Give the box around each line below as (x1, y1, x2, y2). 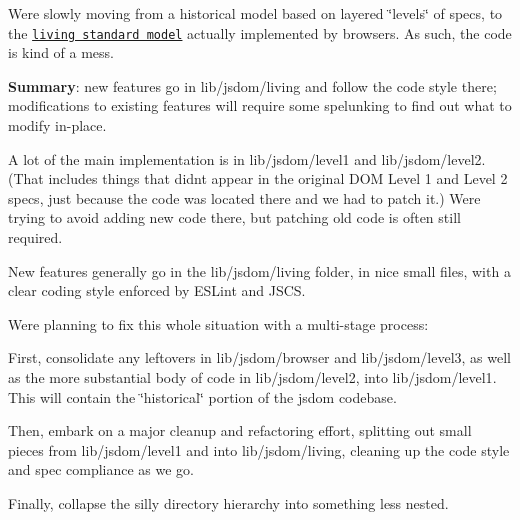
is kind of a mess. (8, 42, 114, 63)
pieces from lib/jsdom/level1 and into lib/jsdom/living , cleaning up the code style (8, 439, 510, 460)
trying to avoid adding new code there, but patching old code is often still (8, 207, 461, 228)
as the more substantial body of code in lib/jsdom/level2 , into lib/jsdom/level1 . (8, 366, 497, 387)
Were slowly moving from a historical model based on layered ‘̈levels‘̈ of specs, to (8, 3, 503, 23)
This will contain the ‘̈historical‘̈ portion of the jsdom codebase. (8, 386, 397, 407)
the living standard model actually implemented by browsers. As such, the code (8, 22, 512, 43)
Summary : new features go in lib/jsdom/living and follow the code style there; (8, 75, 497, 96)
